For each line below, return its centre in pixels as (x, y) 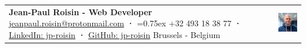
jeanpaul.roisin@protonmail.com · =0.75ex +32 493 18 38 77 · (125, 23)
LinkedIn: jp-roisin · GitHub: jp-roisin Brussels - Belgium (115, 34)
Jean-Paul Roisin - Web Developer (81, 11)
